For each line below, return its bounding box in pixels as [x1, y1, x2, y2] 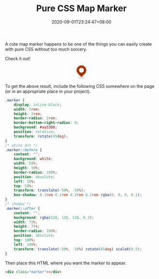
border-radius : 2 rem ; [14, 116, 57, 121]
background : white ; [14, 156, 53, 162]
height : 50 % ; [14, 165, 40, 170]
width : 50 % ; [14, 161, 38, 166]
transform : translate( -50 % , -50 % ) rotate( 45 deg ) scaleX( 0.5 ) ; [14, 246, 142, 251]
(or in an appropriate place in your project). [5, 88, 91, 94]
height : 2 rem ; [14, 111, 42, 116]
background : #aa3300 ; [14, 125, 57, 130]
